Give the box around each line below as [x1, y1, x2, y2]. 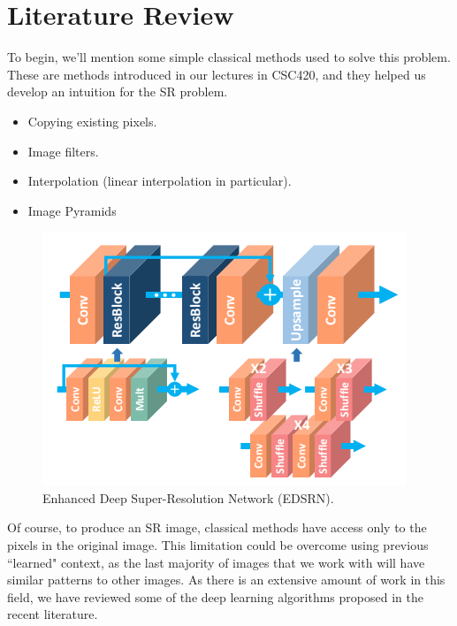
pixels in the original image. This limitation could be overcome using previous [7, 536, 429, 554]
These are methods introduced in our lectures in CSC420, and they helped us [7, 65, 426, 83]
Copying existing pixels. [27, 111, 157, 130]
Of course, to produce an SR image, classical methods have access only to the [7, 518, 427, 537]
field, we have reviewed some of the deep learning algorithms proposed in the [7, 587, 423, 606]
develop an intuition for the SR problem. [7, 82, 228, 101]
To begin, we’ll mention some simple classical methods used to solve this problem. [7, 48, 451, 66]
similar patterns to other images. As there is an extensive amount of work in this [7, 570, 446, 589]
